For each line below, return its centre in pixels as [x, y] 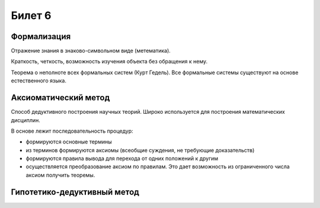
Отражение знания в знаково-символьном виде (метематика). [91, 51]
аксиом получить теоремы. [60, 175]
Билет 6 [31, 15]
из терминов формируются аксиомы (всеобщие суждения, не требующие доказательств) [140, 150]
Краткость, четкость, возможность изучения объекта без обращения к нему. [109, 62]
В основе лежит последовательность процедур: [72, 131]
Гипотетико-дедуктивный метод [75, 192]
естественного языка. [39, 81]
